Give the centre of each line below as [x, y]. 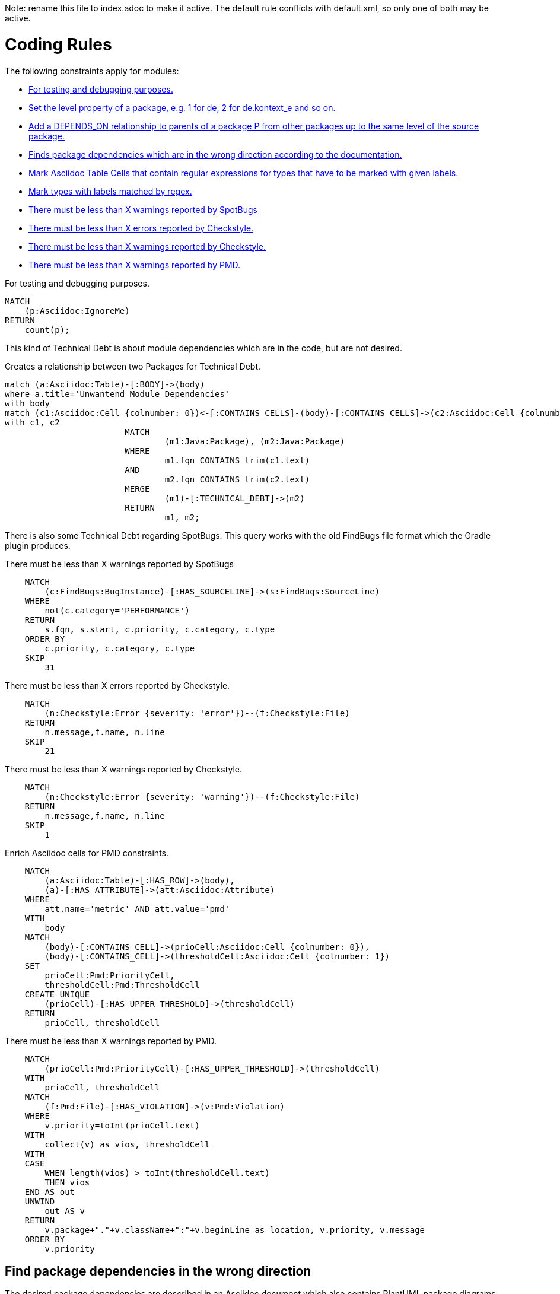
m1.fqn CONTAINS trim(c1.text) [237, 460]
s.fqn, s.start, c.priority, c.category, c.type [160, 629]
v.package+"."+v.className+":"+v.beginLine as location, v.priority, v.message [235, 1230]
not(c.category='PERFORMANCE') [117, 610]
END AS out [50, 1192]
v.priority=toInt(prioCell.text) [122, 1125]
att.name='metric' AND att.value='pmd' [137, 909]
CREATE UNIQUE [57, 994]
